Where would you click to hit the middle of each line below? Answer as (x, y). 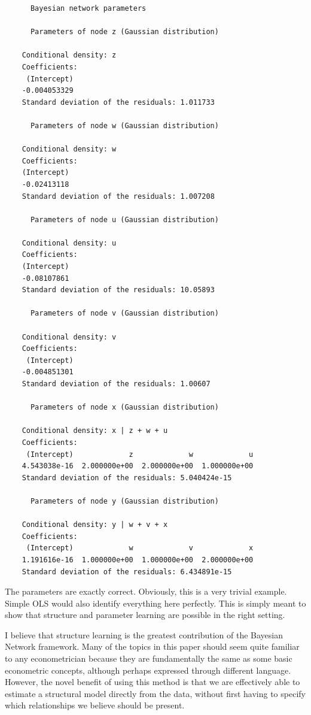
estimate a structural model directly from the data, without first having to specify (155, 693)
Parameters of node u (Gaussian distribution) (124, 219)
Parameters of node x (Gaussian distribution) (124, 408)
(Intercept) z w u (140, 454)
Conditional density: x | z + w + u (95, 431)
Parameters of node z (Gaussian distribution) (124, 32)
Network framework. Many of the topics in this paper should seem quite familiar (152, 646)
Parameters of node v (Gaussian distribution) (124, 313)
